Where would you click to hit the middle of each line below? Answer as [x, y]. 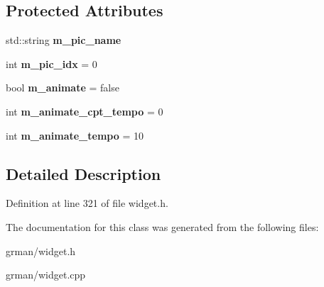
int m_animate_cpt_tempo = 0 [85, 111]
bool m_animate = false [63, 88]
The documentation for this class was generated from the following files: [162, 226]
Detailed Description [83, 173]
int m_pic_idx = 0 [52, 63]
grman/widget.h [41, 251]
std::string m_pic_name [64, 40]
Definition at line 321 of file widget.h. [87, 203]
